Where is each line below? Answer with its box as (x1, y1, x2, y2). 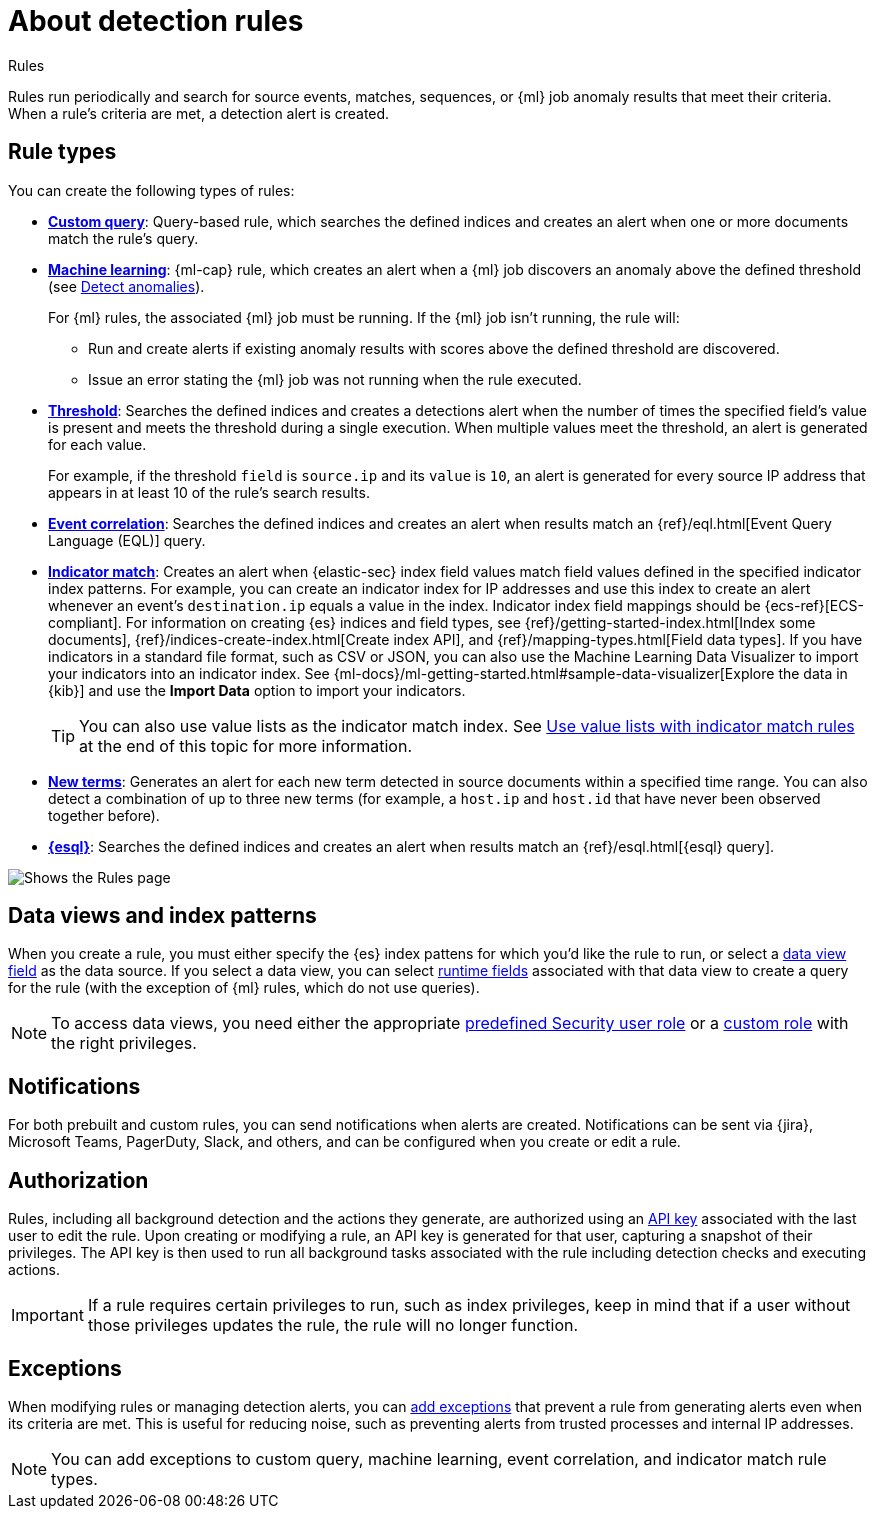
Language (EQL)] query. (48, 531, 206, 549)
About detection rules (8, 4, 304, 38)
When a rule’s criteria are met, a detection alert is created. (8, 104, 390, 122)
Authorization (8, 1167, 149, 1193)
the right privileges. (51, 1033, 197, 1054)
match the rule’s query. (48, 229, 199, 247)
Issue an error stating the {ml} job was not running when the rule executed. (88, 370, 582, 388)
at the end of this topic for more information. (79, 735, 413, 756)
